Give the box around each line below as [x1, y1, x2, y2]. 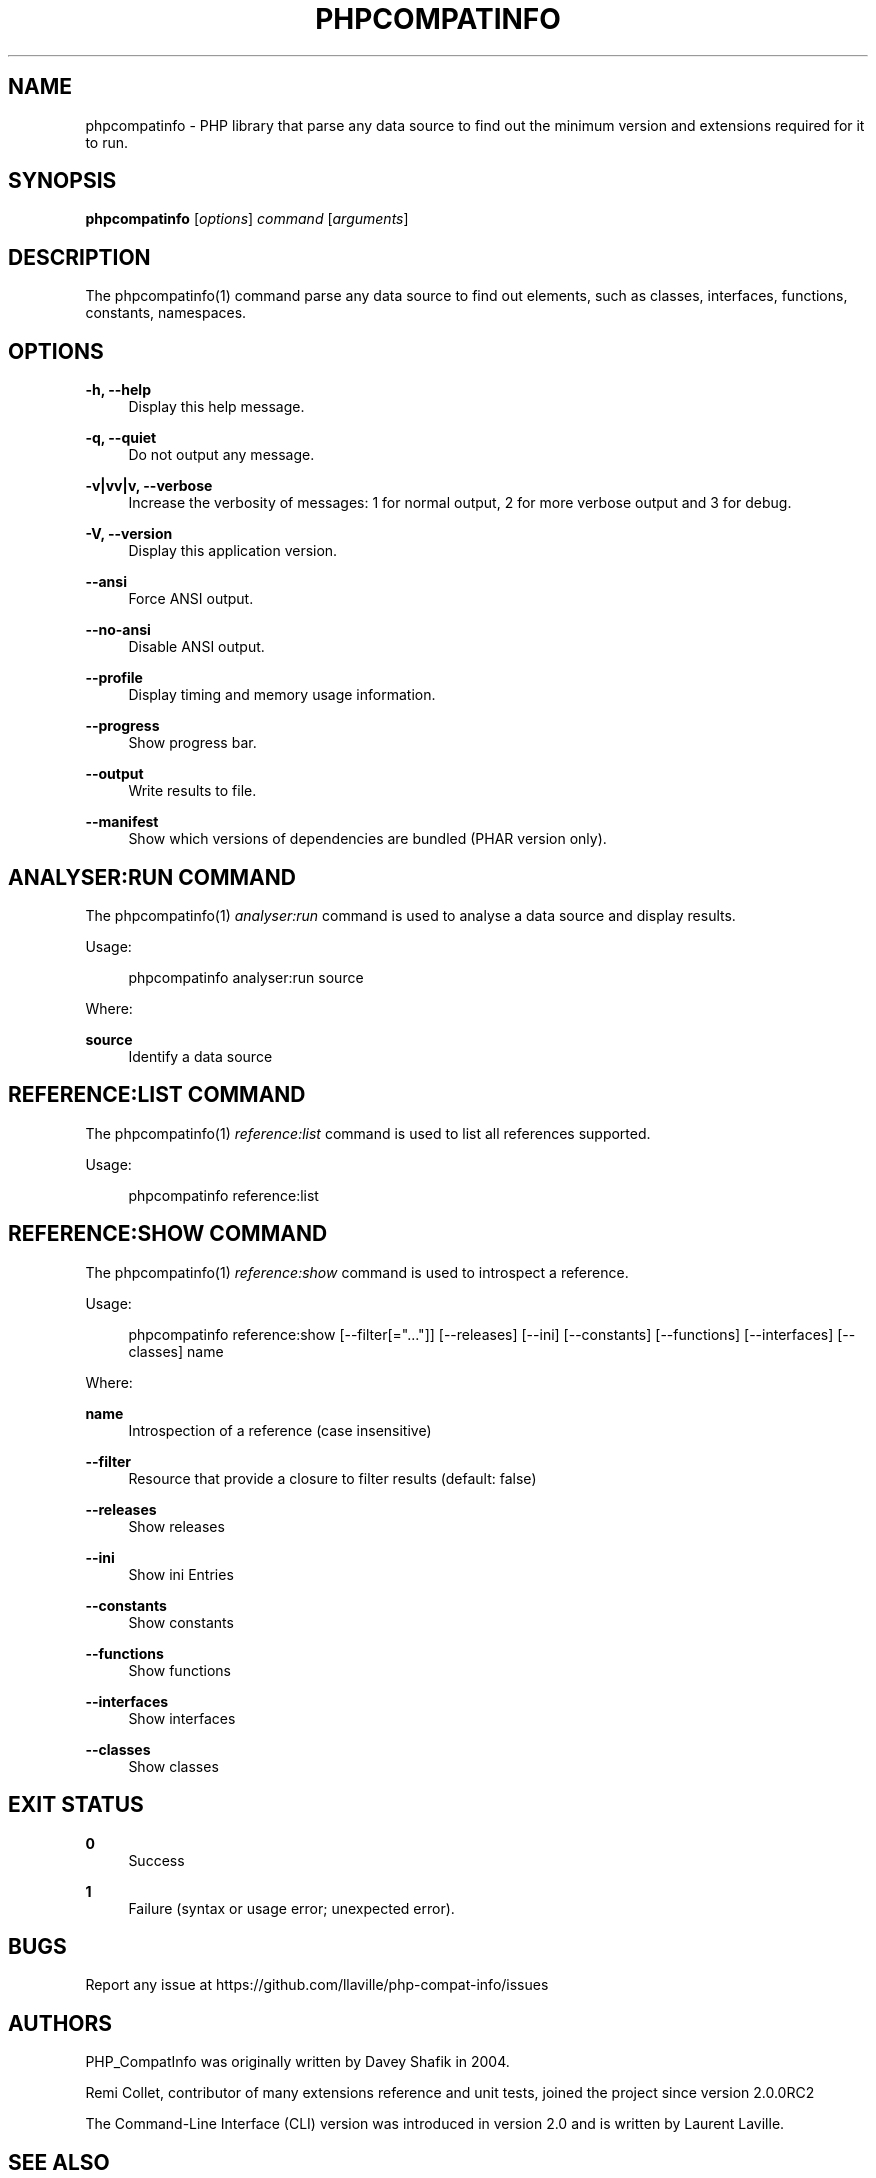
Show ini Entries [128, 1565, 234, 1583]
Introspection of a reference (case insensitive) [128, 1421, 432, 1439]
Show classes [128, 1757, 219, 1775]
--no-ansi [85, 621, 151, 639]
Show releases [128, 1517, 225, 1535]
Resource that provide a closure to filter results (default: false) [128, 1469, 537, 1487]
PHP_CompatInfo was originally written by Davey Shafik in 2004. [85, 2053, 510, 2071]
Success [128, 1851, 185, 1869]
